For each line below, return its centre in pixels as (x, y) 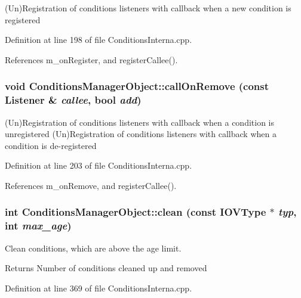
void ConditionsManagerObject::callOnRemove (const (137, 86)
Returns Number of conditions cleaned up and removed (106, 268)
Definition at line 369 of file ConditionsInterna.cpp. (99, 288)
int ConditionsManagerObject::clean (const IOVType (136, 212)
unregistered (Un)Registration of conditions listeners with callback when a (141, 134)
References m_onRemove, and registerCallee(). (91, 185)
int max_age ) (38, 226)
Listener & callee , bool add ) (73, 100)
